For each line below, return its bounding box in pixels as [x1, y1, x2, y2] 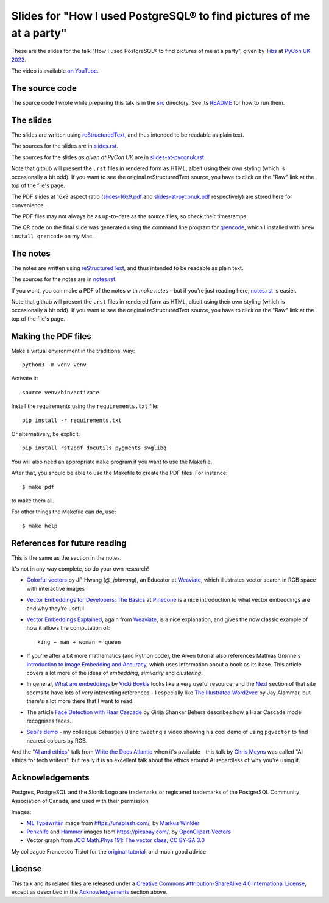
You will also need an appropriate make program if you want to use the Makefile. [11, 458, 213, 465]
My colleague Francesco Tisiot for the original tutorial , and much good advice [11, 848, 207, 855]
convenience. [11, 201, 46, 209]
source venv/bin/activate [22, 389, 100, 396]
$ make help [22, 522, 58, 529]
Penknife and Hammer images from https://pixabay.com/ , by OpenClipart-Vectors [26, 828, 232, 835]
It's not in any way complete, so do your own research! [11, 565, 149, 573]
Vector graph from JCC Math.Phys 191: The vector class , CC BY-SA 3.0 [26, 837, 205, 844]
